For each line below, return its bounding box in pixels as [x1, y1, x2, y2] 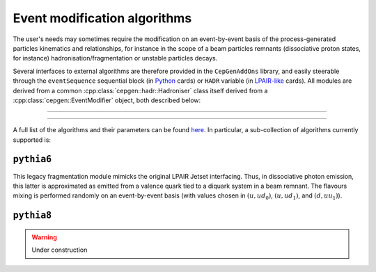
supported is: [13, 136, 52, 144]
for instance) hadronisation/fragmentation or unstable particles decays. [13, 54, 218, 63]
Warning [31, 233, 57, 241]
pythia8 [13, 209, 52, 221]
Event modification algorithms [13, 10, 192, 26]
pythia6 [13, 154, 52, 165]
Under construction [31, 246, 88, 254]
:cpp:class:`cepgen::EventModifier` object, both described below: [13, 96, 201, 104]
